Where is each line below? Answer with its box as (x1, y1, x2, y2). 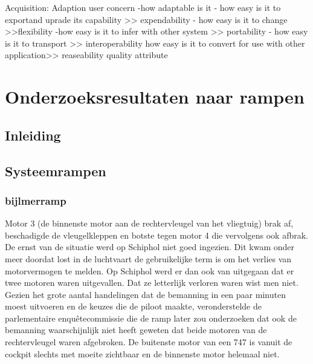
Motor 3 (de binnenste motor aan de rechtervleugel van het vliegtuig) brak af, (5, 217, 294, 230)
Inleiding (5, 125, 61, 144)
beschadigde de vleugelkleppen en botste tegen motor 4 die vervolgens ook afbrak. (5, 228, 309, 241)
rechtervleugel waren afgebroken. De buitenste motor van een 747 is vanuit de (5, 336, 292, 348)
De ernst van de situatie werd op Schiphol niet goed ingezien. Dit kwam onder (5, 240, 294, 253)
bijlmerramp (5, 193, 66, 208)
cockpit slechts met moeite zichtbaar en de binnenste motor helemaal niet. (5, 347, 280, 360)
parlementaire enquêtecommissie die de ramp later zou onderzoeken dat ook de (5, 311, 297, 324)
